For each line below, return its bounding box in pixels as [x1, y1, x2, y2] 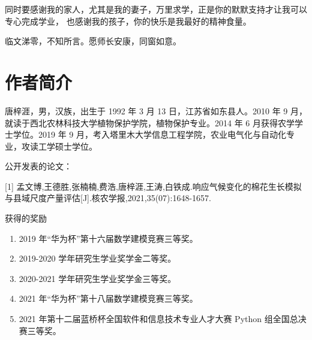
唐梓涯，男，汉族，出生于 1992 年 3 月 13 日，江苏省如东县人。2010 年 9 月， [5, 104, 307, 117]
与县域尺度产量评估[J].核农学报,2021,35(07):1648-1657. [5, 192, 211, 204]
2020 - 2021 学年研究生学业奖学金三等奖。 [19, 272, 176, 284]
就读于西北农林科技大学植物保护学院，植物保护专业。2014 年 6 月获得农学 [5, 116, 295, 129]
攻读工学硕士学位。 [21, 139, 97, 152]
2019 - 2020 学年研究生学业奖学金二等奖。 [19, 252, 176, 265]
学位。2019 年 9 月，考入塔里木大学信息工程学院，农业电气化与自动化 [13, 128, 286, 141]
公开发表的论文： [5, 160, 72, 172]
